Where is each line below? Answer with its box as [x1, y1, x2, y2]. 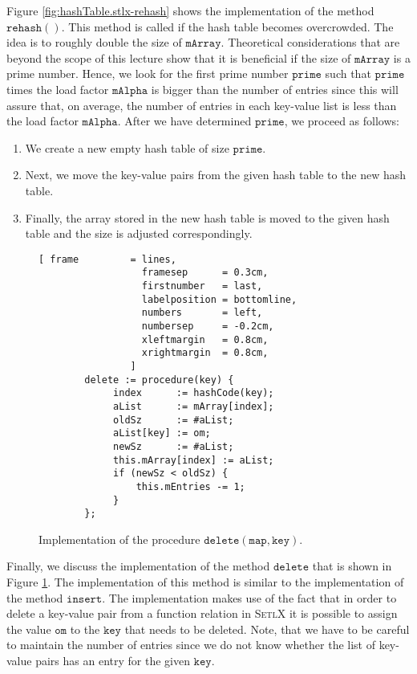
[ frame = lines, [38, 253, 176, 265]
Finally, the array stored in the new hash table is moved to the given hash [25, 209, 390, 226]
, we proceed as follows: [284, 112, 399, 129]
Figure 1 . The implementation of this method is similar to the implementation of [6, 574, 404, 590]
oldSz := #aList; [113, 414, 234, 426]
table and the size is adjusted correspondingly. [25, 225, 253, 242]
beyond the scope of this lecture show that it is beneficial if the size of [6, 49, 351, 66]
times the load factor [6, 80, 109, 97]
